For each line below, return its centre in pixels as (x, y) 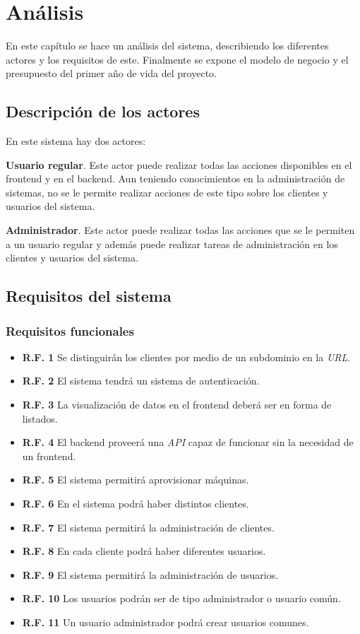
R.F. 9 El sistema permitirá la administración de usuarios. (150, 574)
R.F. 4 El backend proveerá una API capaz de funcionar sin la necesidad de (188, 442)
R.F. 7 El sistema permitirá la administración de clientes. (148, 527)
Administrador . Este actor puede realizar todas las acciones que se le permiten (180, 230)
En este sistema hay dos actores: (76, 141)
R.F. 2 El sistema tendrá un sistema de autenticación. (141, 381)
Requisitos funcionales (70, 330)
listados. (40, 418)
